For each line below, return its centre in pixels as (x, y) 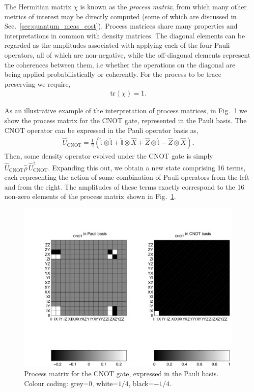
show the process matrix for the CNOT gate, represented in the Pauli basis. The (126, 120)
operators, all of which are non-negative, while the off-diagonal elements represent (127, 54)
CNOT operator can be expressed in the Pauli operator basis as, (101, 130)
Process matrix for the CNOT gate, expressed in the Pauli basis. (121, 374)
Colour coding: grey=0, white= (71, 383)
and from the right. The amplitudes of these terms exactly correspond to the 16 (125, 186)
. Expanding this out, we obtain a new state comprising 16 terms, (147, 167)
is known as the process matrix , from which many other (164, 6)
